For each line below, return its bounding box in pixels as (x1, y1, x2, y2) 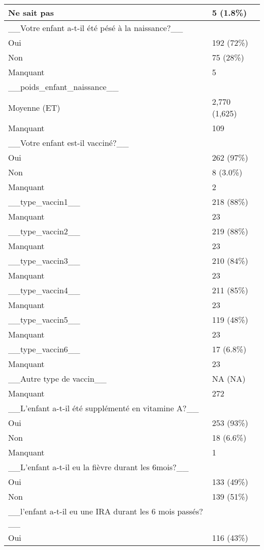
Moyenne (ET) (8, 101, 60, 113)
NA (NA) (212, 373, 246, 384)
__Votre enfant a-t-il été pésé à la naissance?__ (8, 22, 183, 34)
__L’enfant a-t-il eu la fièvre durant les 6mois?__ (8, 461, 189, 473)
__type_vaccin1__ (8, 196, 80, 207)
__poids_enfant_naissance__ (8, 81, 119, 93)
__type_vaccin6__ (8, 343, 80, 355)
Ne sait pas (8, 7, 54, 18)
